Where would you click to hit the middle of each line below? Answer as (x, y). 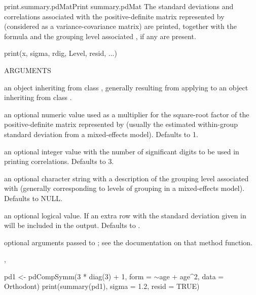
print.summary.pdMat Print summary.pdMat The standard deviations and (119, 6)
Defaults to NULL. (33, 198)
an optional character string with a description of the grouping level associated (126, 178)
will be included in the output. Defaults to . (72, 225)
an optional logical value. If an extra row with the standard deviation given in (125, 215)
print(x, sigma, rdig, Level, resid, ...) (61, 53)
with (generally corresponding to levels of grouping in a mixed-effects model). (124, 188)
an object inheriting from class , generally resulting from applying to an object (126, 87)
